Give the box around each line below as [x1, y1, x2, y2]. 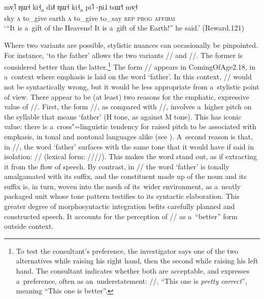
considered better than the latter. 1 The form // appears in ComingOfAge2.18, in [4, 60, 256, 72]
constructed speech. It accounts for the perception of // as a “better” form [4, 211, 238, 221]
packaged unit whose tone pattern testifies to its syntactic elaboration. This [4, 191, 240, 201]
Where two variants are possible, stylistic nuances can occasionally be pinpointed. [4, 39, 258, 50]
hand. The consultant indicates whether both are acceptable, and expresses [16, 265, 250, 276]
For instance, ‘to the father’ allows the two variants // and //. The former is [4, 49, 243, 60]
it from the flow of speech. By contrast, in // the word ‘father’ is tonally [4, 161, 229, 171]
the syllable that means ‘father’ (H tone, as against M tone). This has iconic [4, 111, 242, 122]
